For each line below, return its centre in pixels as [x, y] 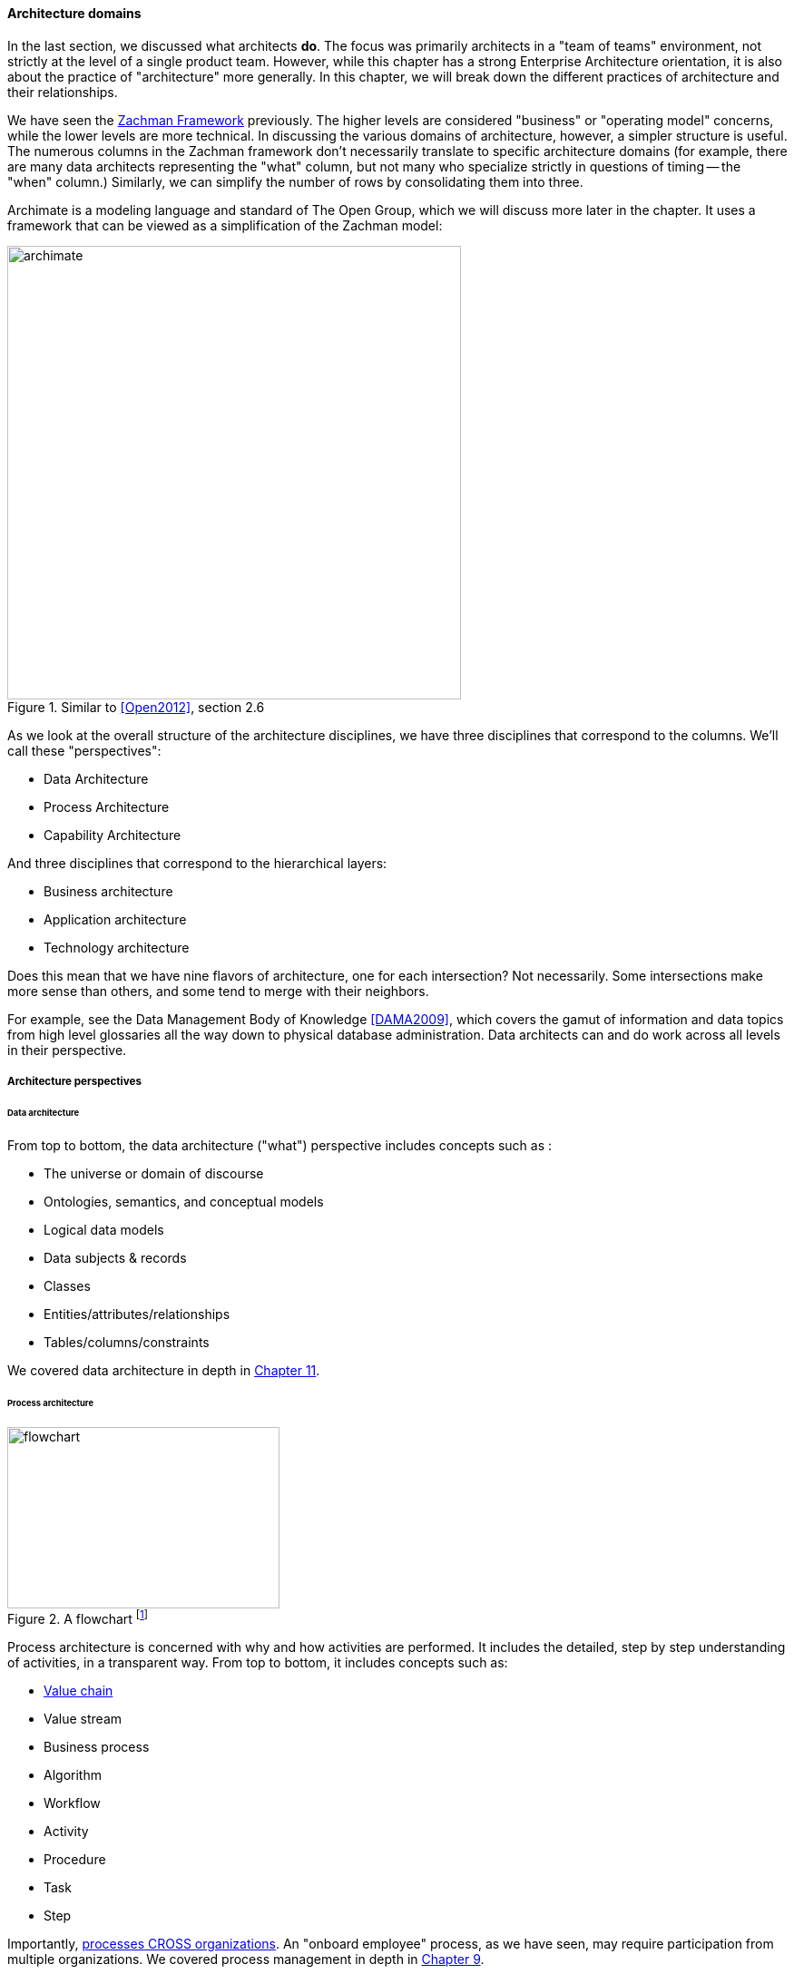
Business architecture [108, 891]
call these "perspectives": [84, 750]
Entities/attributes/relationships [137, 1314]
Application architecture [115, 919]
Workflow [72, 1803]
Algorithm [73, 1775]
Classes [67, 1285]
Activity [66, 1832]
